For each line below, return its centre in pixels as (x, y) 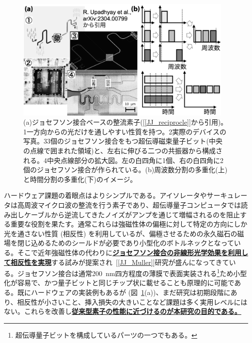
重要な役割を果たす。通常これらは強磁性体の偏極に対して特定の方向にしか (129, 224)
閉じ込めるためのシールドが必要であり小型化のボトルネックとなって (126, 243)
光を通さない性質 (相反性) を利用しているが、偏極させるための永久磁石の (121, 233)
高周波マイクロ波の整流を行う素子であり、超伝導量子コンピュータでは (129, 204)
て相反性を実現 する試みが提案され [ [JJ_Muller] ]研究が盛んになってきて (117, 262)
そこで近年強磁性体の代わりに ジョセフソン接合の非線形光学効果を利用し (133, 252)
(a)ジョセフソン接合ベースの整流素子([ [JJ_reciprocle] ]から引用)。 (126, 122)
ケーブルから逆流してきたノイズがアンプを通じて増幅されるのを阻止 (132, 214)
